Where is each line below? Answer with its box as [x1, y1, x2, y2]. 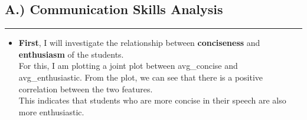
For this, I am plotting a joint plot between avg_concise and [18, 59, 238, 72]
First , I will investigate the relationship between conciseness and [18, 36, 260, 49]
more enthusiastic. [18, 105, 84, 118]
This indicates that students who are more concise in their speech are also [18, 94, 286, 106]
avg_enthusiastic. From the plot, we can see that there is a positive [18, 71, 263, 83]
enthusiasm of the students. [18, 48, 124, 60]
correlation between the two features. [18, 82, 153, 95]
